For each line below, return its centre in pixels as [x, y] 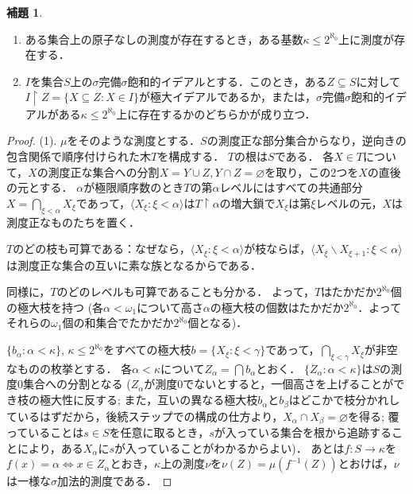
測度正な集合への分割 [104, 171]
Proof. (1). [32, 140]
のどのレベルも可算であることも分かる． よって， [185, 292]
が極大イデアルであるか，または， [228, 97]
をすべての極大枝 [147, 350]
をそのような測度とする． [134, 140]
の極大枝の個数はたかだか [277, 307]
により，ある [50, 447]
